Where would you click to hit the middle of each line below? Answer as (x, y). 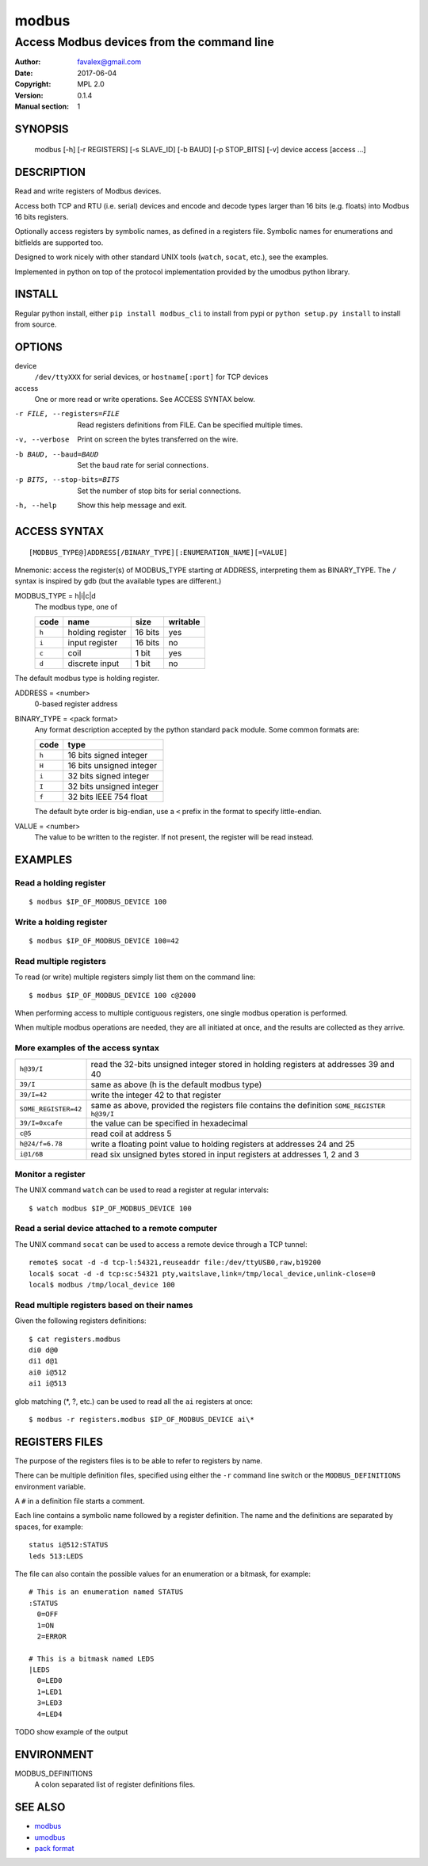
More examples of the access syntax (87, 1048)
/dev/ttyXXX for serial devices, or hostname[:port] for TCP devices (151, 377)
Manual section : (42, 106)
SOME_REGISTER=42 (51, 1109)
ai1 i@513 (48, 1384)
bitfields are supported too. (59, 243)
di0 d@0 (44, 1350)
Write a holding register (61, 922)
